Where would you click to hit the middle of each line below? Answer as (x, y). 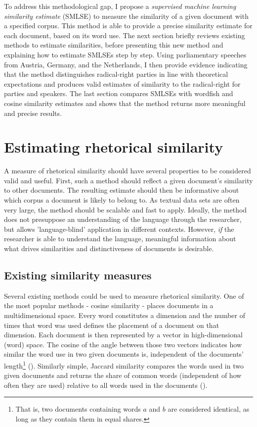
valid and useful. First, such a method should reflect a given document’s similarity (128, 180)
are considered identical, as (209, 409)
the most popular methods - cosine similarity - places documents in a (109, 305)
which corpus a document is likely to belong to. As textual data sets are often (122, 200)
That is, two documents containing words (78, 409)
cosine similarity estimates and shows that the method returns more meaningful (125, 103)
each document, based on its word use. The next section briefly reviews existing (125, 35)
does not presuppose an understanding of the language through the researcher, (123, 219)
